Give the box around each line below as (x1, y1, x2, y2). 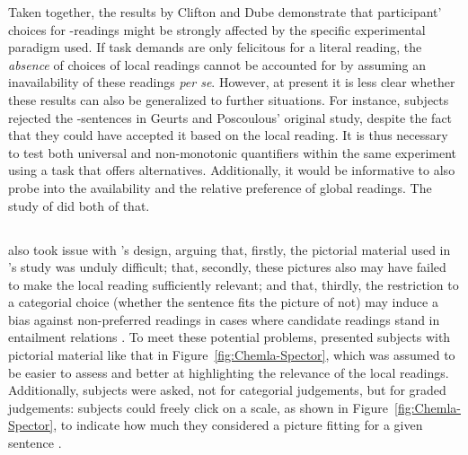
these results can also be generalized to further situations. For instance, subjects (8, 90, 449, 109)
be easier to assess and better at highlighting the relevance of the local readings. (8, 363, 449, 381)
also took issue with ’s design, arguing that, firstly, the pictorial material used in (8, 240, 451, 258)
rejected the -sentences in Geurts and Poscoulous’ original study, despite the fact (8, 108, 453, 127)
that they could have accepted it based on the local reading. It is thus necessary (8, 126, 448, 144)
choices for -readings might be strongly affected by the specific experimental (8, 20, 426, 39)
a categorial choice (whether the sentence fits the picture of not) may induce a (8, 293, 438, 311)
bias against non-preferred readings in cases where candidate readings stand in (8, 310, 440, 328)
